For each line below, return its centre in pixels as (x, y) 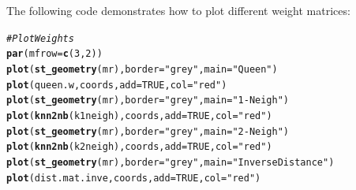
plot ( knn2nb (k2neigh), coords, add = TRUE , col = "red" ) (139, 147)
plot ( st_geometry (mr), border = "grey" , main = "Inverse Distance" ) (171, 162)
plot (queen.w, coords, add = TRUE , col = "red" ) (117, 85)
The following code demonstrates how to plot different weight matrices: (178, 10)
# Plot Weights (40, 38)
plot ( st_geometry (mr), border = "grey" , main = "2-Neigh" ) (148, 131)
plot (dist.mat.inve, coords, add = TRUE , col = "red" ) (134, 178)
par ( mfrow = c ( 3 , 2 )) (54, 54)
